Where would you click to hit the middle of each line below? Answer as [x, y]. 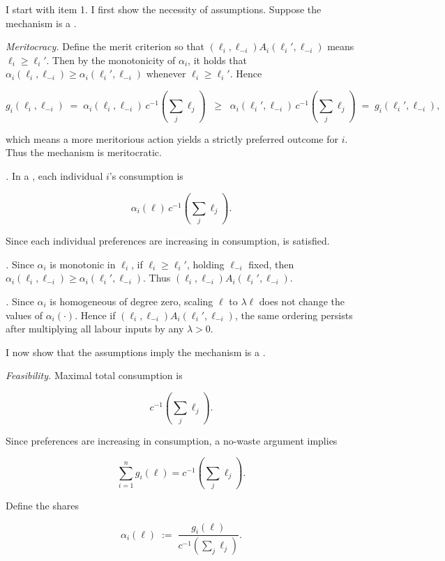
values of [24, 315]
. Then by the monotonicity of [111, 60]
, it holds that [217, 60]
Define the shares [42, 505]
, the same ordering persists [294, 315]
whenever [166, 74]
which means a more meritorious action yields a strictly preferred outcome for [172, 138]
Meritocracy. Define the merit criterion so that [105, 46]
